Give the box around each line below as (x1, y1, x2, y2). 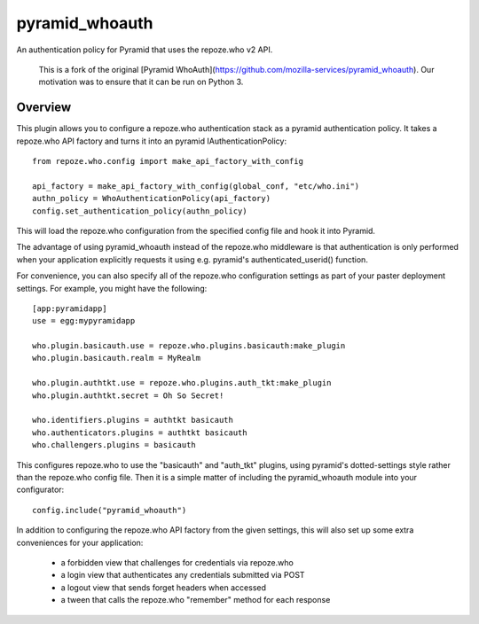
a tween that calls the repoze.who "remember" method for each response (60, 595, 331, 605)
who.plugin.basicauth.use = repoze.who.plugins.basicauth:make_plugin (32, 341, 346, 351)
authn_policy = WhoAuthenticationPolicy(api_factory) (32, 193, 271, 204)
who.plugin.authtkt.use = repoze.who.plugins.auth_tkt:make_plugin (32, 378, 332, 388)
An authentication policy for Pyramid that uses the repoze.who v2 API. (16, 44, 273, 55)
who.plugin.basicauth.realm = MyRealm (32, 353, 201, 363)
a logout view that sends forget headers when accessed (60, 581, 266, 593)
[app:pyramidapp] (32, 303, 107, 314)
